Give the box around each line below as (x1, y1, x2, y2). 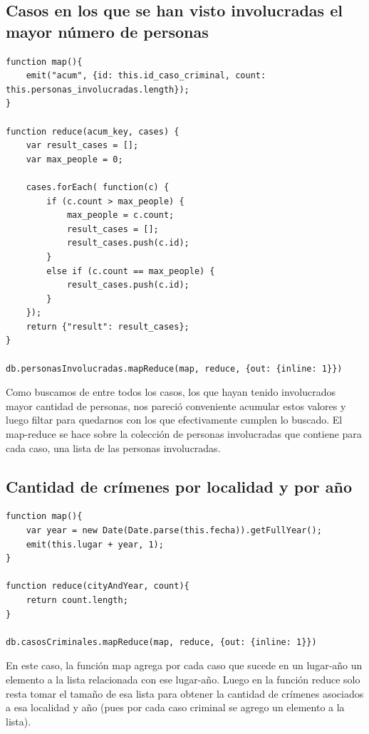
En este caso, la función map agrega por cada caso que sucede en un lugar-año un (6, 658, 363, 673)
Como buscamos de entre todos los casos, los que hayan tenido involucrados (6, 384, 336, 399)
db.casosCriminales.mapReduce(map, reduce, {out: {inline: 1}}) (6, 636, 317, 647)
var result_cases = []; (26, 140, 139, 151)
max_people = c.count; (66, 210, 175, 221)
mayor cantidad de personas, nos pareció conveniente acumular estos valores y (6, 398, 346, 413)
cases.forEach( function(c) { (26, 182, 170, 192)
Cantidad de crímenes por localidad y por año (6, 475, 353, 497)
